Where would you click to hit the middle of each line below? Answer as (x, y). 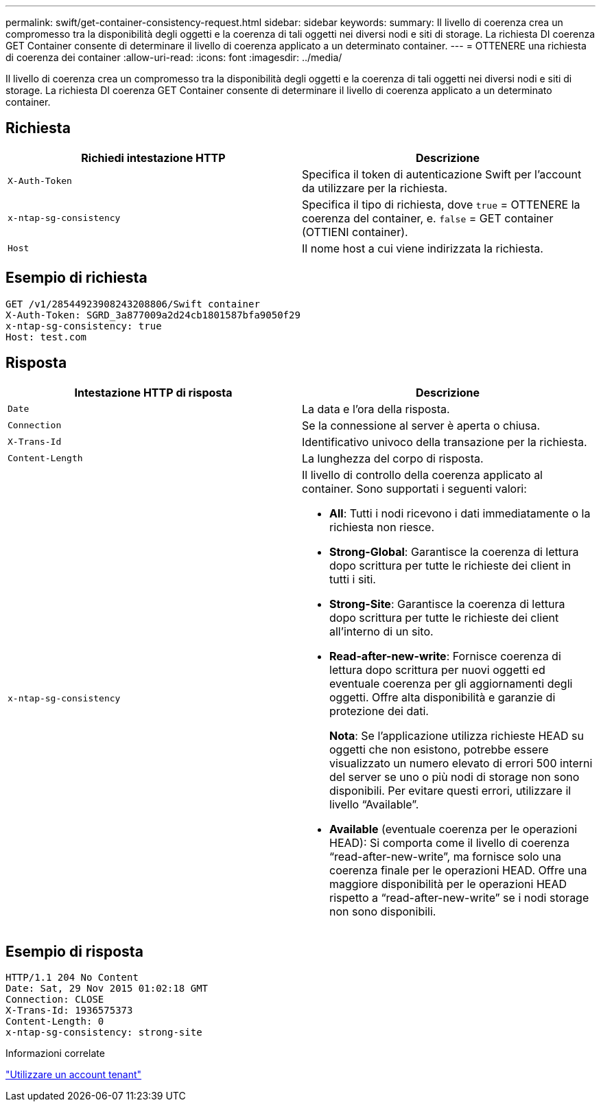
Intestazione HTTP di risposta (153, 392)
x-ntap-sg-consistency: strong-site (104, 1033)
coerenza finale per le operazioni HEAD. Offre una (458, 870)
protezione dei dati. (379, 711)
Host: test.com (46, 337)
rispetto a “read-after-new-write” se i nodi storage (459, 897)
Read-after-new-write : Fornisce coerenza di (445, 656)
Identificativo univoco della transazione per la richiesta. (445, 442)
